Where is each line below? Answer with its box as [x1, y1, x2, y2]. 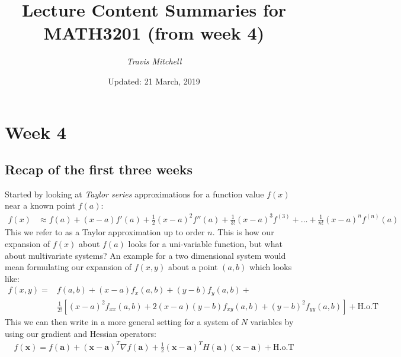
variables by [250, 315, 294, 327]
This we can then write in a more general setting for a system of [5, 315, 238, 327]
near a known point [5, 199, 76, 212]
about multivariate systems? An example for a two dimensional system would [5, 249, 286, 261]
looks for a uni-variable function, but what [128, 238, 283, 250]
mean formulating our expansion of [5, 261, 132, 273]
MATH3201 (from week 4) [43, 21, 265, 45]
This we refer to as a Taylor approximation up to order [5, 226, 205, 238]
